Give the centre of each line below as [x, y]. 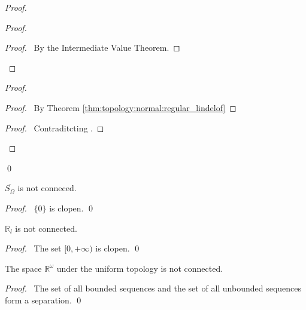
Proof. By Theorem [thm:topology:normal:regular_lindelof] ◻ [121, 107]
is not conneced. [47, 188]
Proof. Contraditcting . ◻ [54, 128]
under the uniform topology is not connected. [140, 268]
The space [23, 268]
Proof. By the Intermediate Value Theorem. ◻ [93, 47]
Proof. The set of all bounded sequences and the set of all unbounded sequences [153, 288]
